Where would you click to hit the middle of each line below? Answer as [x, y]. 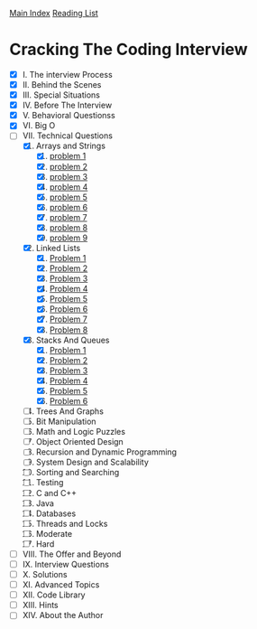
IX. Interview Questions [66, 564]
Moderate [54, 533]
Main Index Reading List [54, 13]
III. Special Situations [61, 95]
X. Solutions [45, 574]
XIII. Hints [40, 606]
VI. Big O [39, 126]
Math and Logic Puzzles [81, 432]
